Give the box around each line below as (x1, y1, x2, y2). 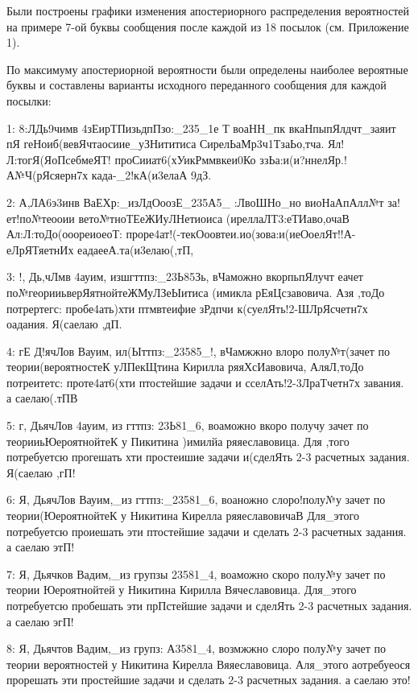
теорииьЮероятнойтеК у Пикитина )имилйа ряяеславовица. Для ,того (6, 432, 350, 449)
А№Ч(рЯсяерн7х (6, 167, 89, 184)
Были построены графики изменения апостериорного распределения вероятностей (6, 2, 409, 19)
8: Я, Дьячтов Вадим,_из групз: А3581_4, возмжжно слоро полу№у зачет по (6, 640, 387, 657)
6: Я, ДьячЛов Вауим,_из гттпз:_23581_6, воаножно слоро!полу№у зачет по (6, 491, 386, 508)
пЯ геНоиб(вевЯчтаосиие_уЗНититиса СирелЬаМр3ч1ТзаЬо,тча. (6, 135, 325, 152)
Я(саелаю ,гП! (6, 464, 76, 481)
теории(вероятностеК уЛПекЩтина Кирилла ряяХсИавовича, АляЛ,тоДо (6, 358, 364, 375)
